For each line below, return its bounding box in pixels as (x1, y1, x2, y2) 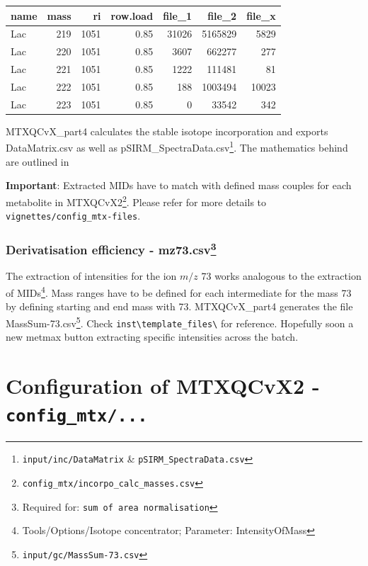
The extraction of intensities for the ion (6, 268, 177, 283)
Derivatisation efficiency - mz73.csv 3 (6, 239, 217, 259)
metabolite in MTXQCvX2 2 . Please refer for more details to (6, 192, 267, 209)
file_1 (163, 8, 192, 23)
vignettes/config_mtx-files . (6, 208, 141, 223)
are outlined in (6, 154, 69, 169)
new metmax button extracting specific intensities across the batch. (6, 329, 299, 344)
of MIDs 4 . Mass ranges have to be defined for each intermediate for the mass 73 (6, 283, 352, 300)
